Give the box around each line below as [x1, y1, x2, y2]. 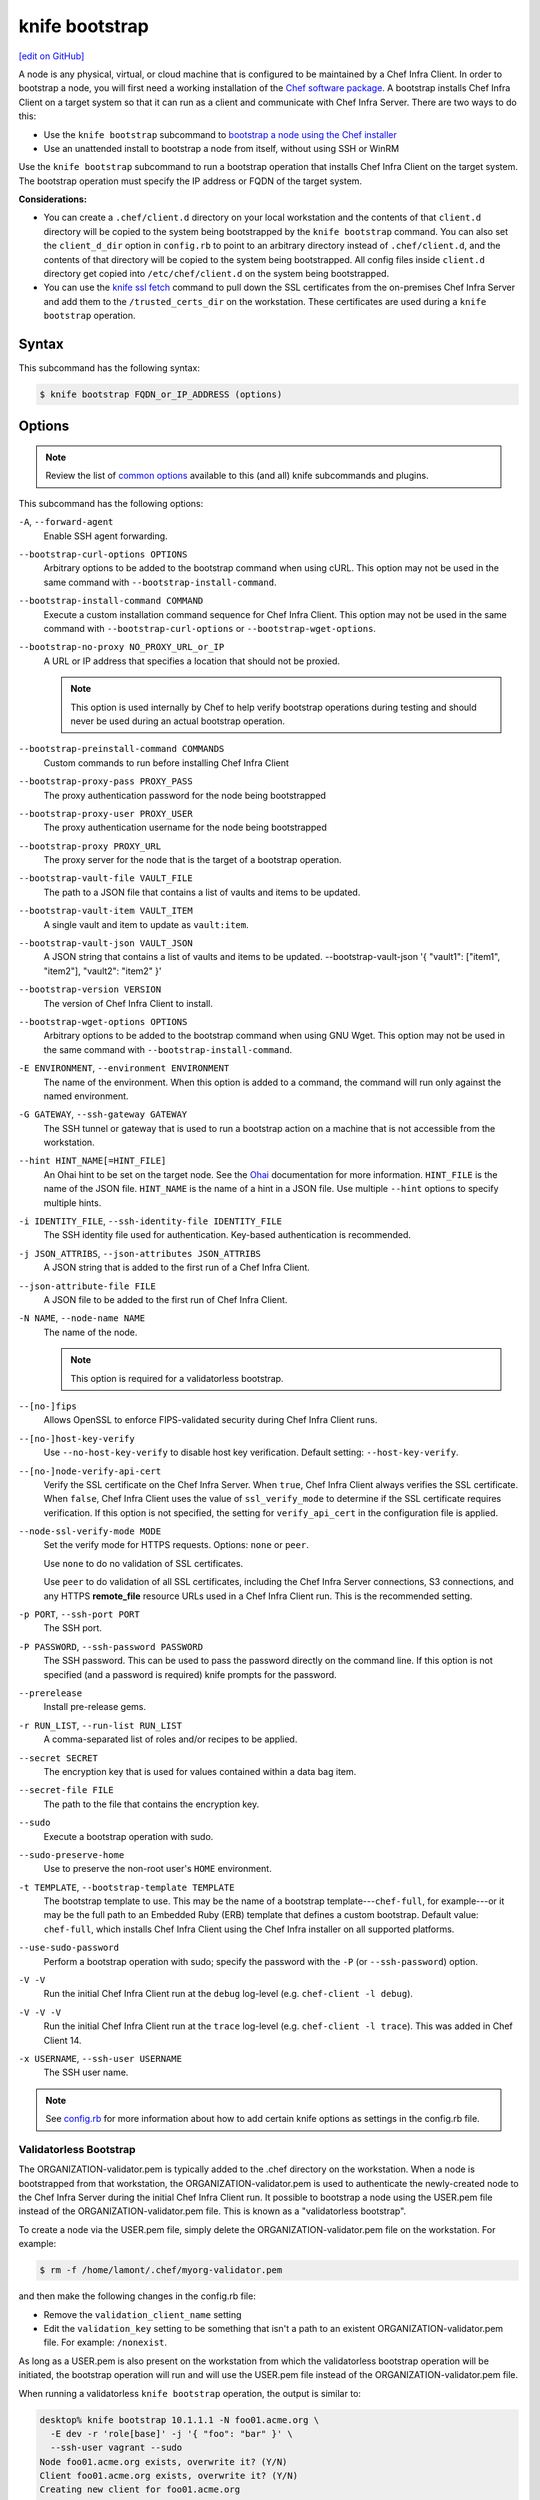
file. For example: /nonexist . [43, 2336, 168, 2349]
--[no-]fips [18, 1400, 77, 1412]
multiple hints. [43, 1196, 102, 1209]
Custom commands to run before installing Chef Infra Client [43, 756, 290, 769]
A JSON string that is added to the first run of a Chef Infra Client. [43, 1261, 310, 1274]
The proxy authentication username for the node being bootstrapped [43, 821, 327, 834]
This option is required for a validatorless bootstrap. [70, 1372, 284, 1384]
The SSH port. [43, 1622, 102, 1634]
